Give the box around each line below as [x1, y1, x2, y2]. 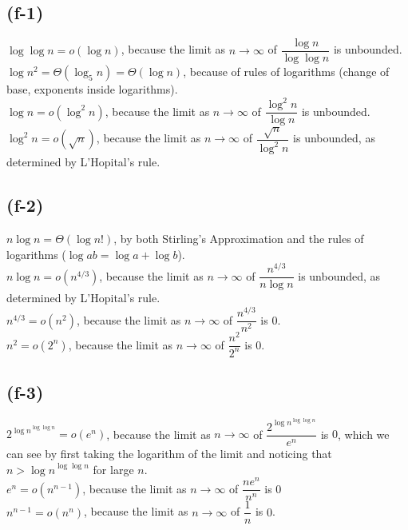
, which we [337, 425, 390, 442]
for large [93, 460, 134, 477]
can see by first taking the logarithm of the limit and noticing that [6, 445, 332, 462]
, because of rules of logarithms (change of [183, 63, 390, 80]
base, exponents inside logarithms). [6, 81, 178, 98]
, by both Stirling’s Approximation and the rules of [113, 230, 364, 247]
